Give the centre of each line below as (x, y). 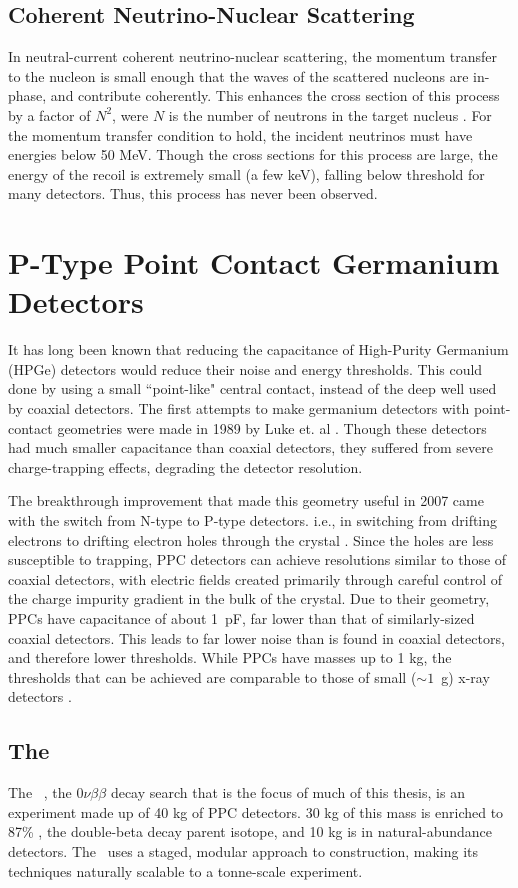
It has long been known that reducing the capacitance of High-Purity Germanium (258, 349)
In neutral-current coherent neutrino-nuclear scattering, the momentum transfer (252, 56)
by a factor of (49, 114)
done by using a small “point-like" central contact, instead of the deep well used (252, 388)
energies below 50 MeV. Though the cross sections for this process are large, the (253, 154)
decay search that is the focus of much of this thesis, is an (287, 792)
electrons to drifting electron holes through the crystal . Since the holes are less (251, 539)
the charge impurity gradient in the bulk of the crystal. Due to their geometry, (249, 598)
